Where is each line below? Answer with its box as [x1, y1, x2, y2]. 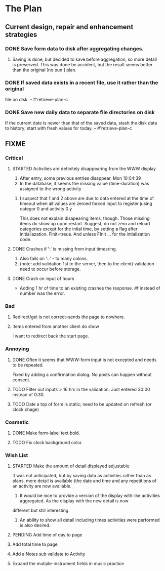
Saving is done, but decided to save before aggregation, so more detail [12, 56, 157, 62]
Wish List [5, 451, 28, 458]
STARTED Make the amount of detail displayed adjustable [12, 463, 130, 469]
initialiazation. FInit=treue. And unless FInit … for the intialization [19, 231, 150, 237]
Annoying [5, 345, 30, 352]
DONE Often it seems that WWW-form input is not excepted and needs [12, 357, 157, 363]
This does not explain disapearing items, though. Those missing [19, 215, 150, 221]
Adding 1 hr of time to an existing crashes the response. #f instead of [19, 285, 161, 291]
